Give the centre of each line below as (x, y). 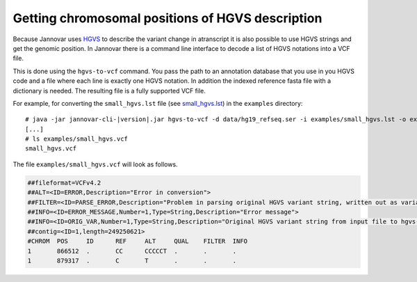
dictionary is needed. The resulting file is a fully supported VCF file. (109, 91)
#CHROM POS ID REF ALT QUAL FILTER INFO (138, 241)
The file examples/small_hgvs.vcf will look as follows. (95, 164)
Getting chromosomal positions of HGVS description (167, 18)
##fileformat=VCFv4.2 (64, 182)
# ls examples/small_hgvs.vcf (77, 139)
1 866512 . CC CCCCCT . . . (132, 251)
